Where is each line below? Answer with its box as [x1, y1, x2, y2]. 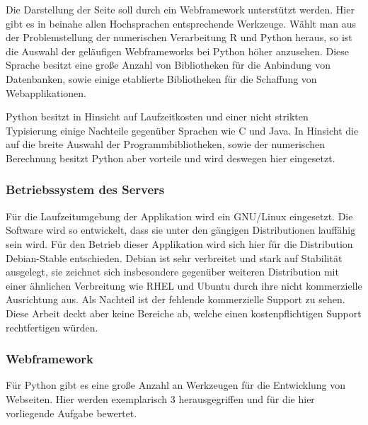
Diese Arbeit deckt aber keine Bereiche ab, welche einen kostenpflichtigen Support [6, 305, 362, 320]
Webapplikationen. [6, 85, 86, 100]
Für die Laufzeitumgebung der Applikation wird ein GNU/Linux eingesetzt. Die [6, 208, 353, 223]
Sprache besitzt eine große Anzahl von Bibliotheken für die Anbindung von [6, 57, 330, 72]
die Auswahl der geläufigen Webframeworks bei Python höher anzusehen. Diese [6, 43, 350, 58]
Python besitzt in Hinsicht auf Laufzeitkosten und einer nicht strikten [6, 109, 309, 124]
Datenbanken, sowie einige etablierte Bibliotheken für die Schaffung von [6, 71, 317, 86]
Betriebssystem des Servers [6, 181, 165, 198]
